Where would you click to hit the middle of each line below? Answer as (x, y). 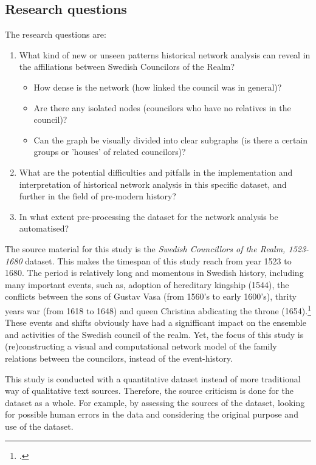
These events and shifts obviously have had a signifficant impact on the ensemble (156, 322)
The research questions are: (56, 34)
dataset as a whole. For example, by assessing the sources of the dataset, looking (155, 402)
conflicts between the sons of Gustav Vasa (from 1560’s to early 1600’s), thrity (151, 296)
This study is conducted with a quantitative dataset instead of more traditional (153, 378)
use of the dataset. (39, 426)
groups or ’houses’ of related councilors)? (110, 152)
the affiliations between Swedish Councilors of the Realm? (127, 67)
